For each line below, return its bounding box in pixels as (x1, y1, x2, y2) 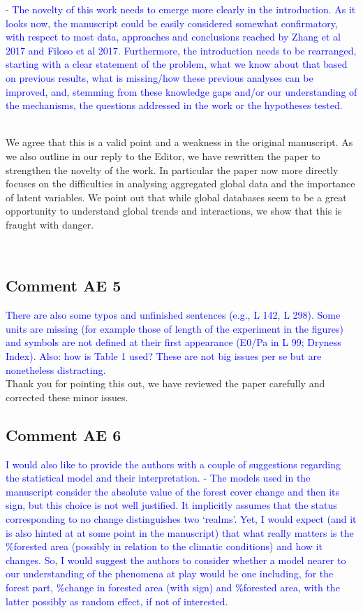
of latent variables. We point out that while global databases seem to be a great (6, 189, 347, 204)
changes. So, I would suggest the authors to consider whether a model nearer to (6, 552, 346, 567)
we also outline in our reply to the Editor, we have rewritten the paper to (6, 148, 320, 163)
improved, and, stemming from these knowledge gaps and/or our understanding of (6, 84, 357, 99)
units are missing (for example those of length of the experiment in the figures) (6, 321, 343, 336)
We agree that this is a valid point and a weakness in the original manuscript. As (6, 135, 353, 150)
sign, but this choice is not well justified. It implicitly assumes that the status (6, 498, 337, 512)
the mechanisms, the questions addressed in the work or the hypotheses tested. (6, 98, 343, 113)
